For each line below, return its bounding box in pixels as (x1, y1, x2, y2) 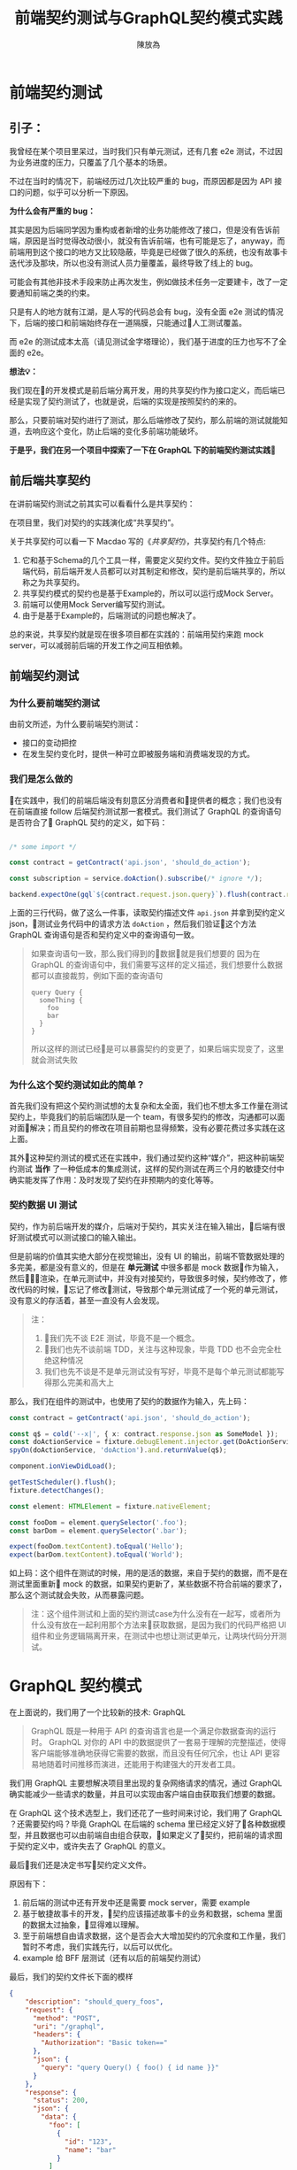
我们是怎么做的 (9, 773, 73, 785)
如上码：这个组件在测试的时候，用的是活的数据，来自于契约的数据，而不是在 (9, 1568, 288, 1579)
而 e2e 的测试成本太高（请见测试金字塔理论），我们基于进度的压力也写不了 (9, 336, 279, 346)
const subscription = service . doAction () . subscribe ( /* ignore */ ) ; (9, 874, 263, 884)
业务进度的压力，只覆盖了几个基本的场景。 (16, 157, 172, 167)
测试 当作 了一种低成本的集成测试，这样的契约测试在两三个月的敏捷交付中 (16, 1163, 285, 1174)
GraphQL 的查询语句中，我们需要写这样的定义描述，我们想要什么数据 (30, 960, 283, 970)
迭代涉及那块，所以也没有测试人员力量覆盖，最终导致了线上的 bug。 (9, 258, 258, 268)
